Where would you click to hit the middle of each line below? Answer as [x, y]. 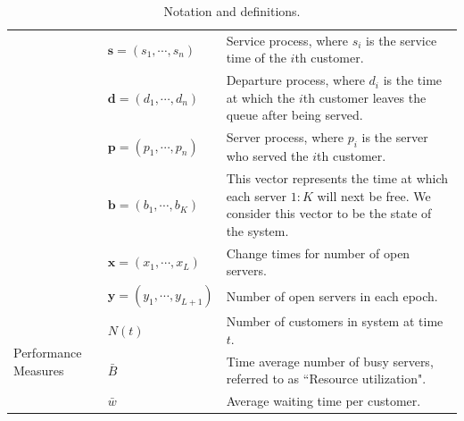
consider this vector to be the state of [329, 213]
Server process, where [285, 137]
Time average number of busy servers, [330, 361]
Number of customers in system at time [335, 321]
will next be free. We [374, 195]
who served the [267, 156]
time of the [256, 58]
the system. [257, 230]
